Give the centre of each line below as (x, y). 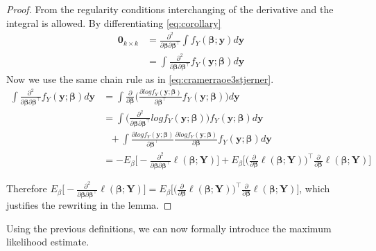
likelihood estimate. (48, 242)
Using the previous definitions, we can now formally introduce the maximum (169, 228)
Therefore (27, 188)
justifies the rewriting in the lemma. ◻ (89, 204)
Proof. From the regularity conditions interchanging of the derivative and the (170, 9)
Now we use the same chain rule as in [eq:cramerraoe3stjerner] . (140, 79)
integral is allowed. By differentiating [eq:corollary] (114, 22)
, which (315, 188)
